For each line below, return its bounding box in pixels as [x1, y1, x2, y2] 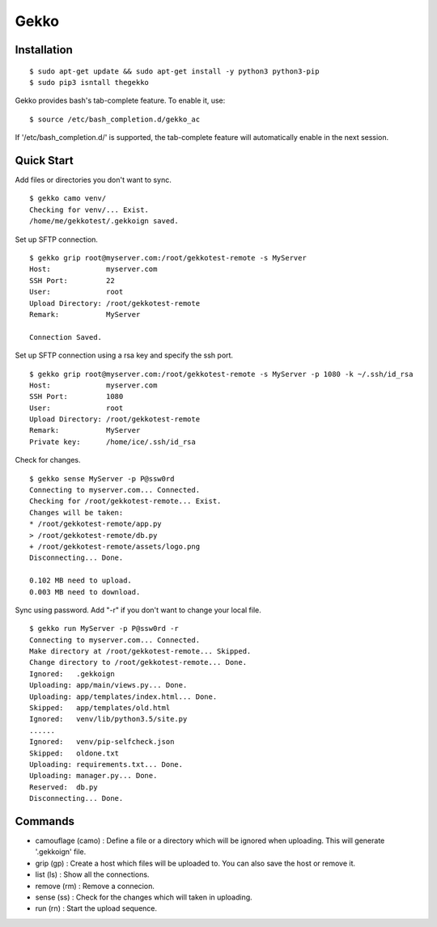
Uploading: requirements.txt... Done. [29, 760, 184, 768]
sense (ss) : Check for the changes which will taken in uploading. [35, 892, 252, 902]
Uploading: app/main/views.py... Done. [29, 680, 188, 690]
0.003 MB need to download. [29, 587, 141, 596]
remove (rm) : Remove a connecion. [35, 881, 155, 891]
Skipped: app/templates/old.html [29, 704, 171, 713]
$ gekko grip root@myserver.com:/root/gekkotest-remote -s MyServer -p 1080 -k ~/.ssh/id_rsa [29, 369, 414, 379]
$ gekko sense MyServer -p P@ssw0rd [29, 474, 175, 483]
